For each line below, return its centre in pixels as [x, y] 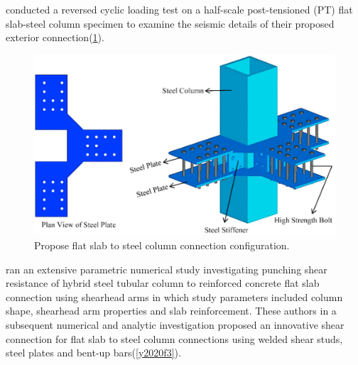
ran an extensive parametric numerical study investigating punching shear [167, 269]
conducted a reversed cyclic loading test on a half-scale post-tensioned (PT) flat [179, 9]
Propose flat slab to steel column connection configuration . [162, 245]
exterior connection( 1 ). [55, 37]
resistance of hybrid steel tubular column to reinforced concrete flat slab [163, 283]
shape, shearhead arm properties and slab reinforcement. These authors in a [171, 311]
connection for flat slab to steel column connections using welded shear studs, [174, 338]
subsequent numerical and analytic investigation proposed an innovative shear [175, 324]
